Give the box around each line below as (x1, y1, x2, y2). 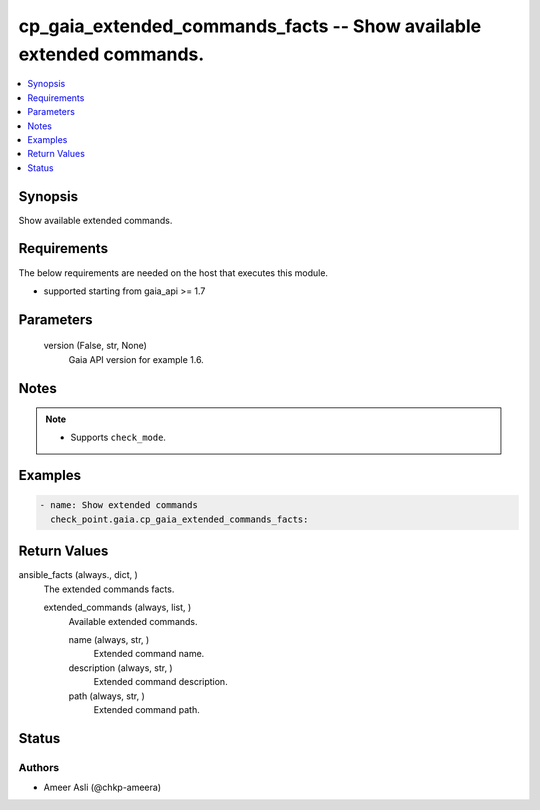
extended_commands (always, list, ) (43, 601, 192, 614)
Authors (18, 760, 60, 774)
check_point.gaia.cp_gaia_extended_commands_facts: (50, 513, 309, 525)
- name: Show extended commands (39, 500, 199, 511)
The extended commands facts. (43, 583, 175, 595)
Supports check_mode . (70, 431, 167, 444)
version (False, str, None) (43, 340, 147, 352)
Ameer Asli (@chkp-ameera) (43, 781, 162, 794)
